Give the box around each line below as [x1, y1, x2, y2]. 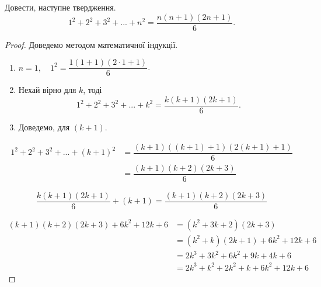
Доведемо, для [18, 120, 70, 133]
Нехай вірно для [18, 84, 76, 96]
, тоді [83, 84, 102, 96]
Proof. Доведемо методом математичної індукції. [5, 38, 178, 50]
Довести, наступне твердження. [5, 1, 116, 13]
